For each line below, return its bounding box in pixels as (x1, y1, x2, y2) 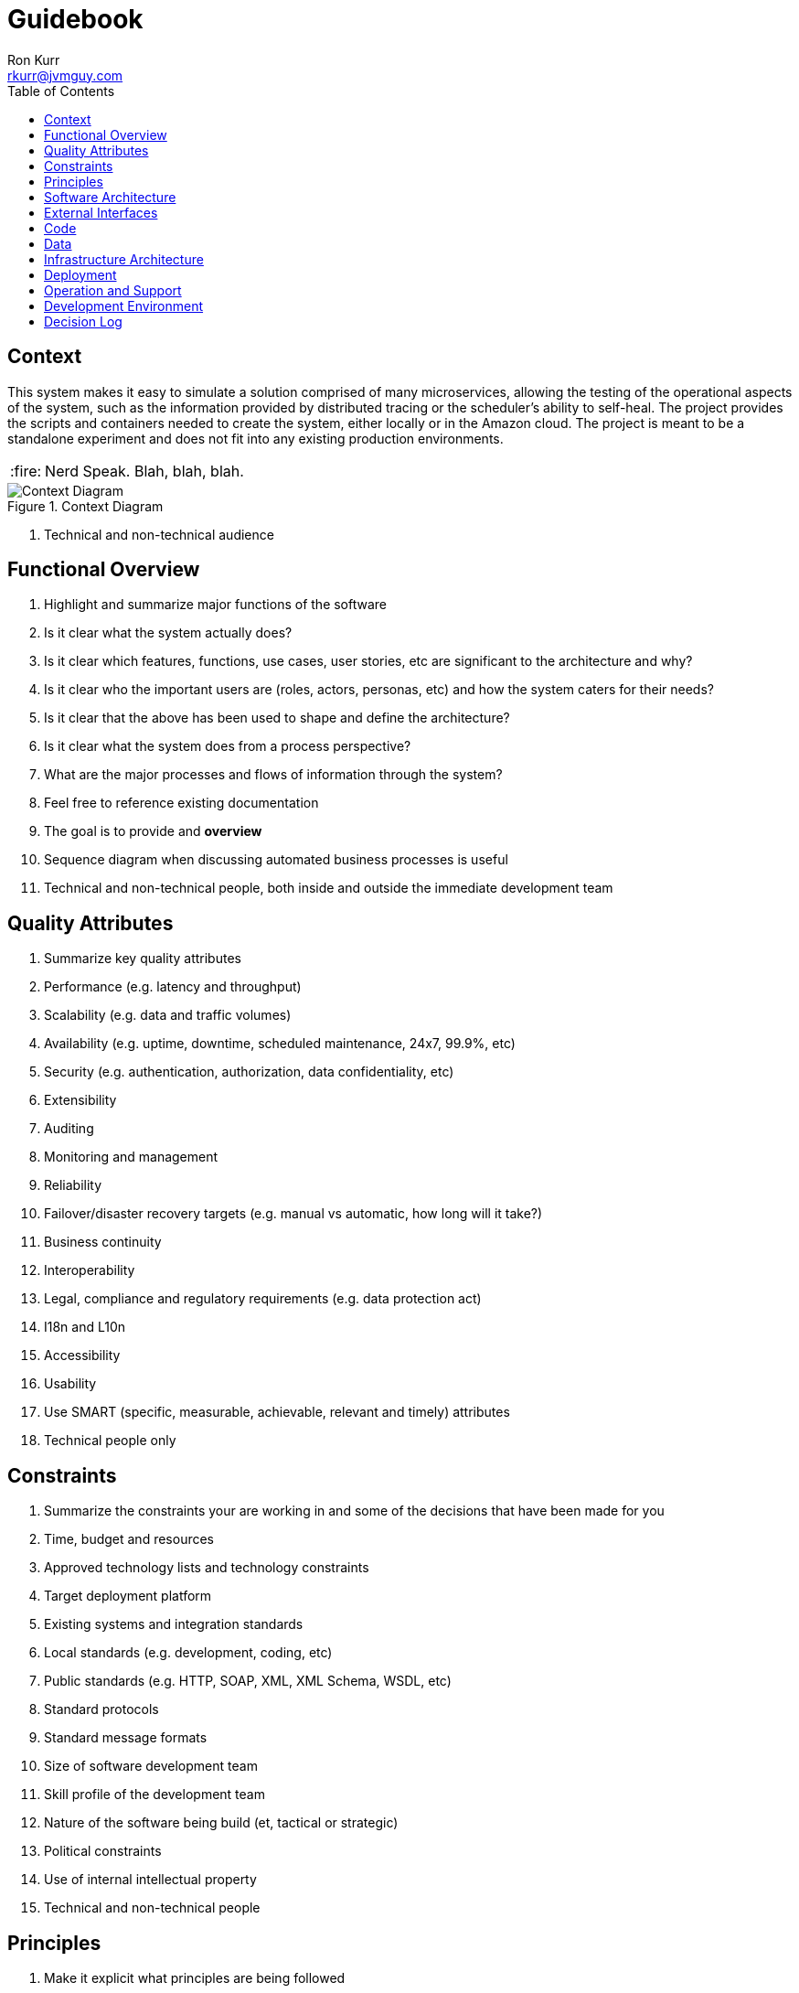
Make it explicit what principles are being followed (44, 1969, 346, 1986)
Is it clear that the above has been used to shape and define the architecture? (44, 710, 510, 726)
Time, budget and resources (44, 1531, 215, 1548)
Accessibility (44, 1347, 121, 1364)
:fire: (10, 461, 42, 480)
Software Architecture (44, 188, 176, 205)
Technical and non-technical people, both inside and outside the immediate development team (44, 880, 613, 896)
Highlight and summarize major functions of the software (44, 596, 388, 613)
